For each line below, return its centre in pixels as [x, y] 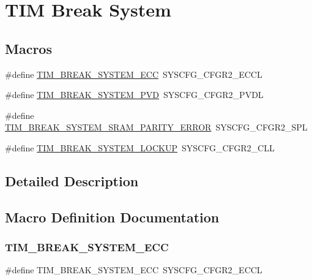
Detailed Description [72, 180]
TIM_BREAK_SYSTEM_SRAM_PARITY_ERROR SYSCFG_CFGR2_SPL [156, 127]
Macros [28, 48]
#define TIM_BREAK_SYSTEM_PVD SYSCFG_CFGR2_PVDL [134, 95]
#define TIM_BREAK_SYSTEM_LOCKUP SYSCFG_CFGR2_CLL [140, 147]
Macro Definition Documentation [112, 217]
